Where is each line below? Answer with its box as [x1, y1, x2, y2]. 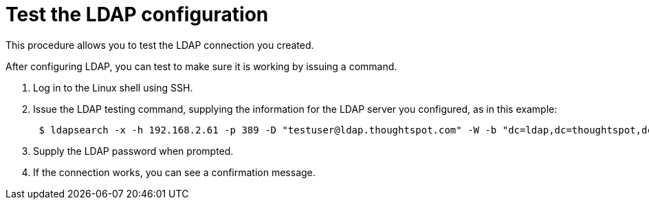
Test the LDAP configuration [5, 3, 269, 26]
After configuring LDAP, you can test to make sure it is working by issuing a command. [5, 60, 397, 72]
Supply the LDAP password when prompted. [33, 144, 234, 157]
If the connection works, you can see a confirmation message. [33, 166, 316, 178]
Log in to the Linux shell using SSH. [33, 81, 193, 94]
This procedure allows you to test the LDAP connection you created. [5, 39, 314, 51]
